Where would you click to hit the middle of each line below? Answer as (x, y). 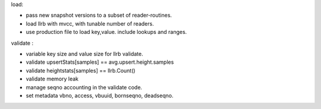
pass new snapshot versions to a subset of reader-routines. (99, 15)
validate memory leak (52, 79)
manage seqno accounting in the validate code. (84, 87)
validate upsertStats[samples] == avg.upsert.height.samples (100, 62)
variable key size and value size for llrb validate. (84, 54)
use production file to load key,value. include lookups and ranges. (106, 32)
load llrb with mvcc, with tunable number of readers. (90, 23)
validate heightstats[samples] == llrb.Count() (81, 70)
